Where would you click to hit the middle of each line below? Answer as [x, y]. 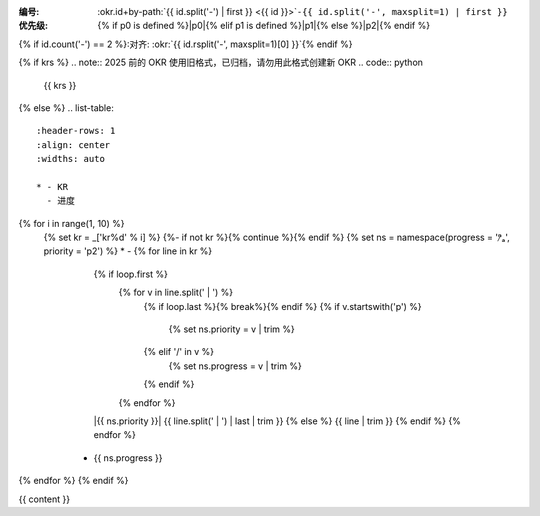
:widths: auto [70, 159]
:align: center [73, 144]
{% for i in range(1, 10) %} [71, 223]
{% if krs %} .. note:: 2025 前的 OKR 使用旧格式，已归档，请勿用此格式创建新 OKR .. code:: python [221, 62]
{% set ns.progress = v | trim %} [235, 366]
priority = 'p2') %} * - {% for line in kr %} [128, 251]
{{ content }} [44, 499]
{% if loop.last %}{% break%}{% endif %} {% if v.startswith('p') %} [282, 306]
